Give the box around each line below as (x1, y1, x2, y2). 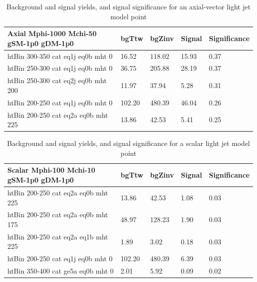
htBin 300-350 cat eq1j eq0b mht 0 (7, 50, 113, 61)
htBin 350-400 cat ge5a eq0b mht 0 (7, 266, 114, 276)
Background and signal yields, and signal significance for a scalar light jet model (7, 138, 250, 148)
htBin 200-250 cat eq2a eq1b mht (7, 231, 108, 241)
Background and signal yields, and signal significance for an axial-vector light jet (6, 1, 251, 11)
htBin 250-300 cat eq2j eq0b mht (7, 75, 107, 86)
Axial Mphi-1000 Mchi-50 (7, 28, 97, 39)
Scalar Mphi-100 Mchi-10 (7, 165, 95, 175)
